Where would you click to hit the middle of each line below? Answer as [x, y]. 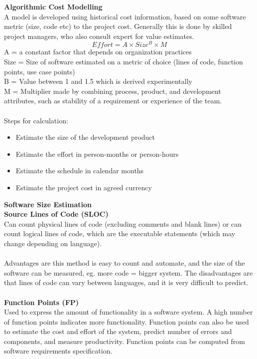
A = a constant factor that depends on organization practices [98, 52]
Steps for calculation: [36, 120]
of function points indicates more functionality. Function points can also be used [127, 321]
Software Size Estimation [48, 204]
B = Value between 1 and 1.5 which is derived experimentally [98, 81]
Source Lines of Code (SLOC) [56, 214]
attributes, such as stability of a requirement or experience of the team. [113, 101]
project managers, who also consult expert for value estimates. [99, 36]
